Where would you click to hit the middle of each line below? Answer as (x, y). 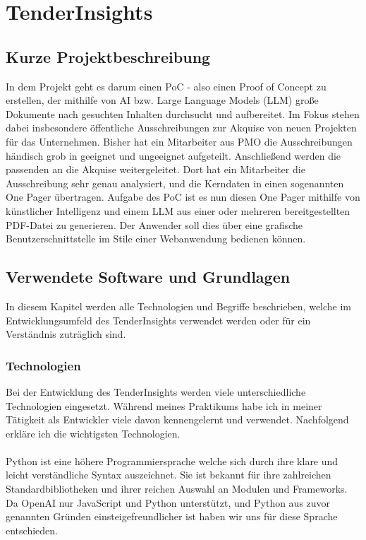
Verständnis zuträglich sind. (66, 334)
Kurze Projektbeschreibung (108, 56)
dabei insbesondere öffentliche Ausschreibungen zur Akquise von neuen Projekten (181, 128)
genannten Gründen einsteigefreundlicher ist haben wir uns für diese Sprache (172, 516)
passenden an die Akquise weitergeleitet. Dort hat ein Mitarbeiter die (155, 169)
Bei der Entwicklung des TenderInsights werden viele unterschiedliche (156, 391)
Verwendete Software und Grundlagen (148, 277)
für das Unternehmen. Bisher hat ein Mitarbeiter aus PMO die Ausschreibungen (179, 141)
